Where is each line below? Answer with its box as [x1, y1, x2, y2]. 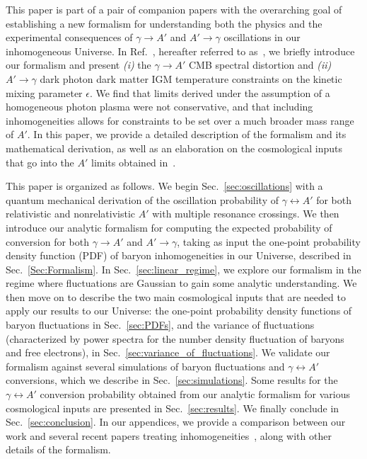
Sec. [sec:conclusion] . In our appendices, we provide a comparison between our [6, 414, 346, 429]
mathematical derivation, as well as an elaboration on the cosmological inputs [6, 140, 342, 155]
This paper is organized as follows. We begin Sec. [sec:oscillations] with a [6, 178, 323, 193]
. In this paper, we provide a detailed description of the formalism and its [27, 127, 346, 142]
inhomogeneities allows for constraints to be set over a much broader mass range [6, 113, 354, 127]
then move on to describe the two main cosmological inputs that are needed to [6, 289, 346, 304]
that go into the [6, 154, 74, 169]
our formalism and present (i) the [6, 57, 151, 72]
